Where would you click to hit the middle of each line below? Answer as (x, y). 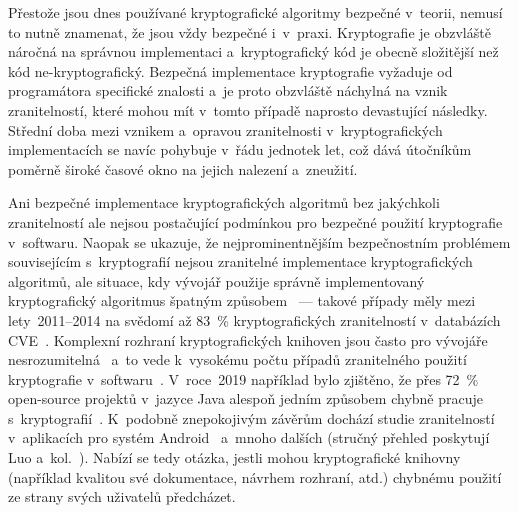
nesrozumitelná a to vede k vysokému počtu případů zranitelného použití (237, 359)
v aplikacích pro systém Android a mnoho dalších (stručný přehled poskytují (249, 437)
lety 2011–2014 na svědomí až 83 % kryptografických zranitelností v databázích (254, 319)
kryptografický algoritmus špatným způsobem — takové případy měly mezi (242, 300)
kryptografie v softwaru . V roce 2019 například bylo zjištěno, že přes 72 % (243, 378)
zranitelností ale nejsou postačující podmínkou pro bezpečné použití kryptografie (255, 221)
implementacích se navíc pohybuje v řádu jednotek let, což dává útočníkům (240, 149)
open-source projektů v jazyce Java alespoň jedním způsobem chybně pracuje (245, 398)
